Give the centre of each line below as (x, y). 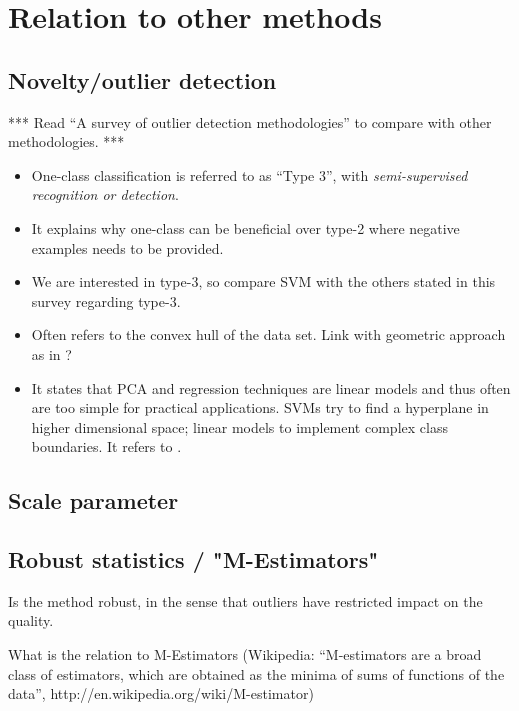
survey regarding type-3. (106, 300)
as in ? (51, 353)
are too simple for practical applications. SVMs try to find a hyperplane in (260, 407)
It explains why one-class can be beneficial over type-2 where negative (245, 227)
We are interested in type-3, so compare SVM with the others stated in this (263, 281)
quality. (31, 620)
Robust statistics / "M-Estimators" (193, 559)
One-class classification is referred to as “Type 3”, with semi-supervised (249, 174)
